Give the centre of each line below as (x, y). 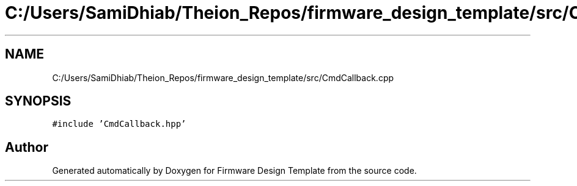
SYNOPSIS (38, 101)
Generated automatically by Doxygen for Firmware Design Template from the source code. (234, 171)
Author (27, 147)
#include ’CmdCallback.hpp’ (119, 124)
